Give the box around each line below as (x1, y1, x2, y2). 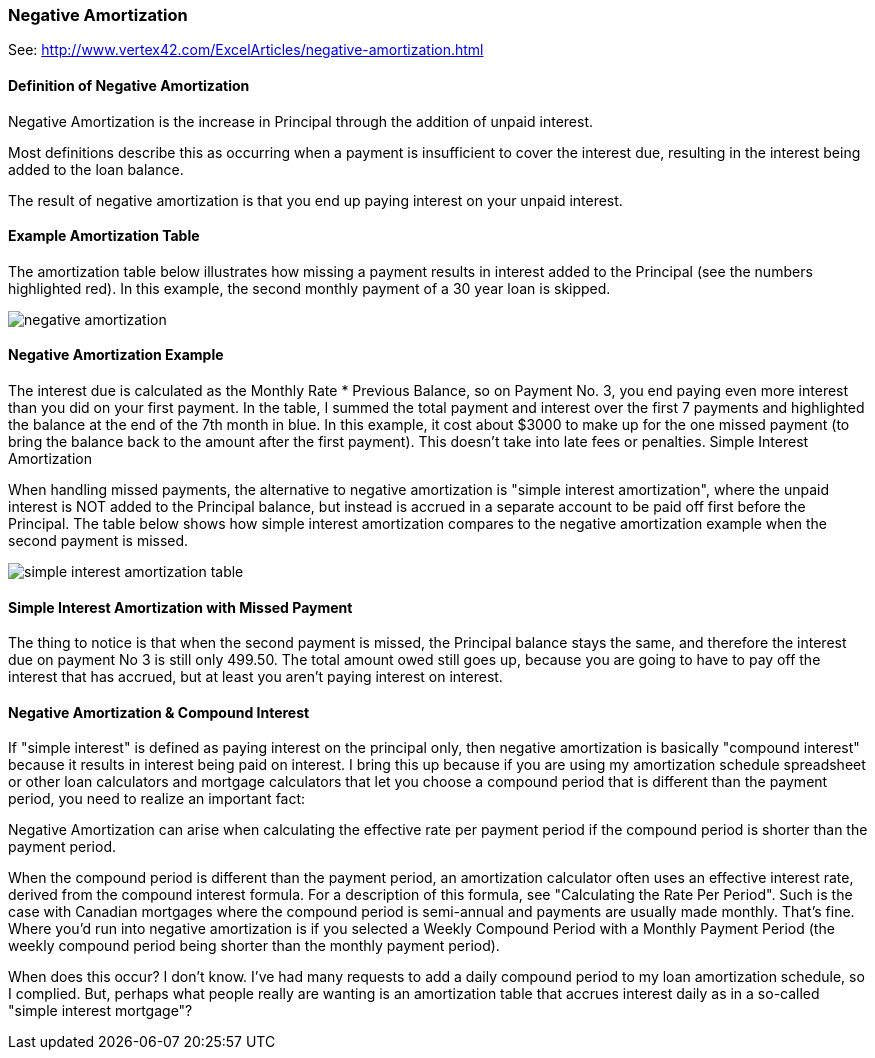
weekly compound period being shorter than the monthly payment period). (8, 937, 500, 955)
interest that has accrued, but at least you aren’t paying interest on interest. (8, 668, 503, 686)
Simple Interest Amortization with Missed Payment (8, 598, 353, 616)
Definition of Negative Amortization (8, 76, 250, 94)
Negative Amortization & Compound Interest (8, 703, 310, 721)
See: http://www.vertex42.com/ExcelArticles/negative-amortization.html (8, 41, 484, 59)
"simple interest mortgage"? (8, 1002, 193, 1020)
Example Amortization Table (8, 227, 200, 245)
